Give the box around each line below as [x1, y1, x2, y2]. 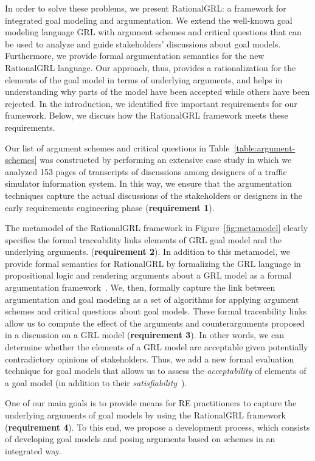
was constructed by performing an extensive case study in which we [40, 153, 292, 166]
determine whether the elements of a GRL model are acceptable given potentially [5, 341, 308, 353]
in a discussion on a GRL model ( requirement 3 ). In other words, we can [5, 328, 285, 341]
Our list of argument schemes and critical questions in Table [5, 141, 230, 154]
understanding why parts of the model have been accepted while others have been [5, 85, 310, 98]
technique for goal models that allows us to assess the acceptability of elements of [5, 364, 306, 377]
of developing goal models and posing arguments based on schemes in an [5, 432, 275, 445]
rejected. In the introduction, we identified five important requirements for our [5, 97, 297, 109]
